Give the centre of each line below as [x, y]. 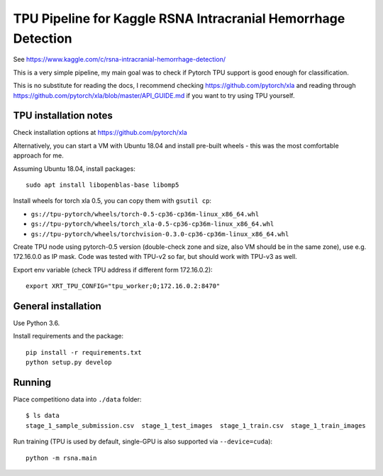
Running [32, 382]
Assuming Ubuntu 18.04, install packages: [74, 168]
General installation [57, 306]
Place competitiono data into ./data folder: [77, 399]
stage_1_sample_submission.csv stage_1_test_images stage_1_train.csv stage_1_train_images [196, 425]
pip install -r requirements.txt [84, 352]
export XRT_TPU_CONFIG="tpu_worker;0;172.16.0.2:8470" [123, 286]
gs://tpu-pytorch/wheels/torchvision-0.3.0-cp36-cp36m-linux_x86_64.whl [160, 234]
